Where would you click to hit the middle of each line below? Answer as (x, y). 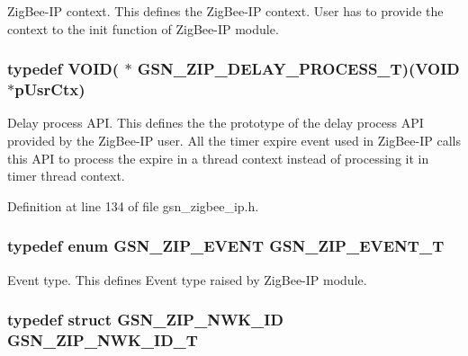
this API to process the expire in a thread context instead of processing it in (218, 158)
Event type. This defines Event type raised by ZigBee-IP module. (187, 279)
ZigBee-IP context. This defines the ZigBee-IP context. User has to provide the (225, 11)
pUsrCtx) (50, 89)
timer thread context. (66, 176)
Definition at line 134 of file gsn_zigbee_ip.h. (133, 205)
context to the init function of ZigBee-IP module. (143, 28)
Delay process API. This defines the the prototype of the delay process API (216, 123)
